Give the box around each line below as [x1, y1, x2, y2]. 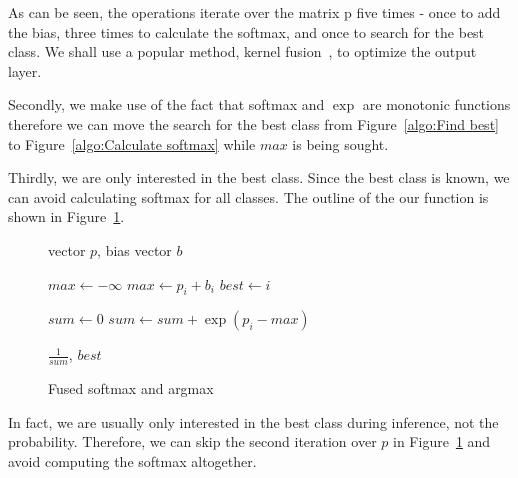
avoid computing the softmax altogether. [8, 450, 257, 471]
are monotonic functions [362, 94, 511, 115]
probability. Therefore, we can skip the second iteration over [8, 431, 377, 452]
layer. [8, 60, 42, 81]
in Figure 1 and [393, 431, 491, 452]
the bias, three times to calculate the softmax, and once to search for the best [8, 21, 485, 42]
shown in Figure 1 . [8, 206, 125, 227]
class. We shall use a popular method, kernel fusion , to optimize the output [8, 41, 477, 62]
